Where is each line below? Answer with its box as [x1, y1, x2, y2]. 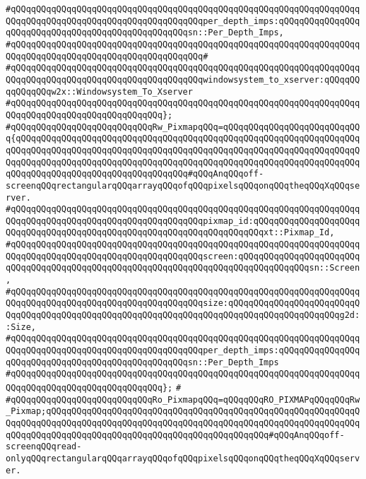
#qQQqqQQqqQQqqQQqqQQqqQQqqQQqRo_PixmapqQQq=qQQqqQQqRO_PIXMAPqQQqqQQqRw [6, 394, 360, 405]
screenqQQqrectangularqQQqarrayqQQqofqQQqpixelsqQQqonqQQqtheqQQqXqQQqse [6, 180, 360, 191]
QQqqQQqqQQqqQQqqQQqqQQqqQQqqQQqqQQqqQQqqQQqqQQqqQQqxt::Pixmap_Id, [6, 227, 335, 238]
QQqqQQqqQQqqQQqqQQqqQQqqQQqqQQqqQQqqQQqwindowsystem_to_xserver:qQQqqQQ [6, 74, 360, 85]
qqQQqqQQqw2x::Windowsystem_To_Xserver [6, 86, 193, 97]
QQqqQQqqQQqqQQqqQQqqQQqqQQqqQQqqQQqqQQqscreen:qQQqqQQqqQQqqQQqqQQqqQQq [6, 251, 360, 261]
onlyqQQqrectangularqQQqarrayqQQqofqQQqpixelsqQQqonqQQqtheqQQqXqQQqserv [6, 453, 360, 463]
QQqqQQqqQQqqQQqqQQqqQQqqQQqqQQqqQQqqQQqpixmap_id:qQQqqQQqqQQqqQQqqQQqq [6, 215, 360, 226]
